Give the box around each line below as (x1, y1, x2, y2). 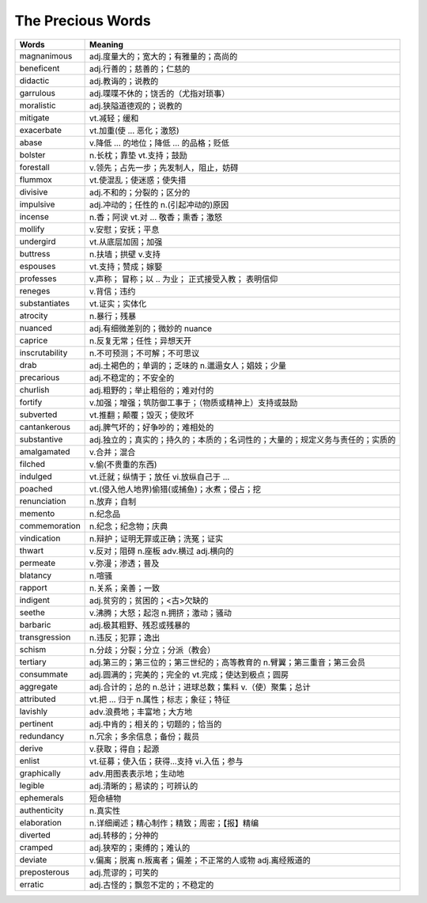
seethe (19, 606, 45, 617)
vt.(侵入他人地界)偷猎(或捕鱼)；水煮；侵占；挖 (89, 484, 261, 495)
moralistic (19, 100, 56, 111)
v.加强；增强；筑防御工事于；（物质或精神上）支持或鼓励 (89, 396, 298, 408)
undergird (19, 236, 56, 247)
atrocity (19, 309, 48, 321)
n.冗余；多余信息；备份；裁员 (89, 730, 200, 742)
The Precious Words (14, 12, 151, 29)
